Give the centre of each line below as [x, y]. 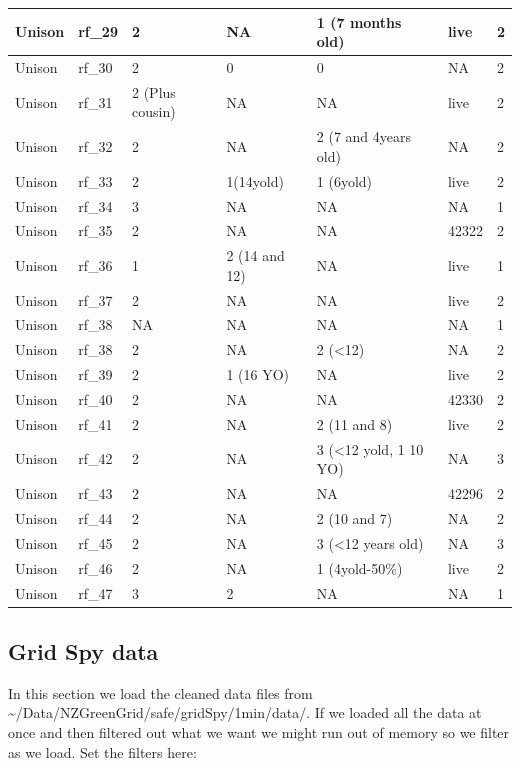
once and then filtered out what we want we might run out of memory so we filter [259, 731]
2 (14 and [255, 255]
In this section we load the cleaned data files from [160, 692]
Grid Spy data [83, 650]
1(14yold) [255, 180]
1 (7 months [359, 21]
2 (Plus [153, 91]
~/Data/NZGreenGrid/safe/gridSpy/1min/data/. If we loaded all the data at [245, 712]
